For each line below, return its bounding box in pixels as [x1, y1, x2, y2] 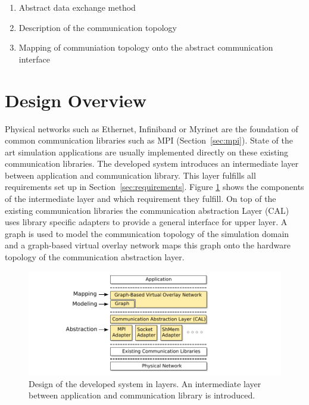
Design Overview [5, 88, 147, 112]
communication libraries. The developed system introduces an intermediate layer [5, 157, 299, 170]
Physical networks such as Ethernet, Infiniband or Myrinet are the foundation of [5, 122, 298, 135]
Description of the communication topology [18, 21, 177, 33]
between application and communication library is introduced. [29, 389, 255, 401]
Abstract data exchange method [18, 1, 136, 13]
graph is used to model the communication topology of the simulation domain [5, 227, 289, 239]
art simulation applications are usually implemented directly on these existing [5, 145, 289, 158]
